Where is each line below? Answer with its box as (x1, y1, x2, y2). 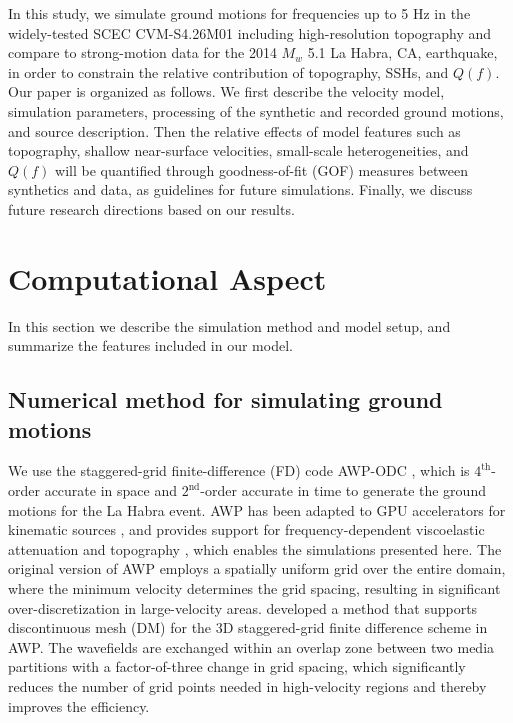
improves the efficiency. (8, 695, 150, 716)
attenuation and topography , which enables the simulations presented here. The (8, 538, 502, 559)
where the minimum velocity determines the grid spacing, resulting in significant (8, 578, 501, 598)
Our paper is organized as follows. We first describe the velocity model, (8, 81, 445, 102)
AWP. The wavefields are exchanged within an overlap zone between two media (8, 636, 495, 657)
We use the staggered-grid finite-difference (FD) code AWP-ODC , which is (8, 460, 470, 481)
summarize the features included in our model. (8, 335, 293, 356)
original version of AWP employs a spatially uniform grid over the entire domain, (8, 558, 506, 579)
